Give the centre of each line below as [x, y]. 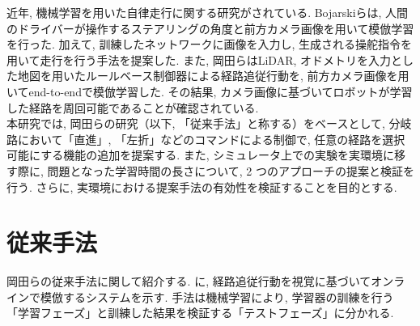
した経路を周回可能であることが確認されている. [133, 107]
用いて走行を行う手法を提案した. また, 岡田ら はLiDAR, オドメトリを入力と [204, 59]
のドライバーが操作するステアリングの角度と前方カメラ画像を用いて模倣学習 [210, 28]
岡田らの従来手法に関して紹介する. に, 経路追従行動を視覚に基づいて [189, 281]
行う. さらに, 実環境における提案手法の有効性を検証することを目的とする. [202, 186]
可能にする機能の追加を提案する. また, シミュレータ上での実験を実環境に [200, 155]
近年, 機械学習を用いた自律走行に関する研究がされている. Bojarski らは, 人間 [208, 12]
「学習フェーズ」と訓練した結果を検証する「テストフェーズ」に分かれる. [200, 313]
